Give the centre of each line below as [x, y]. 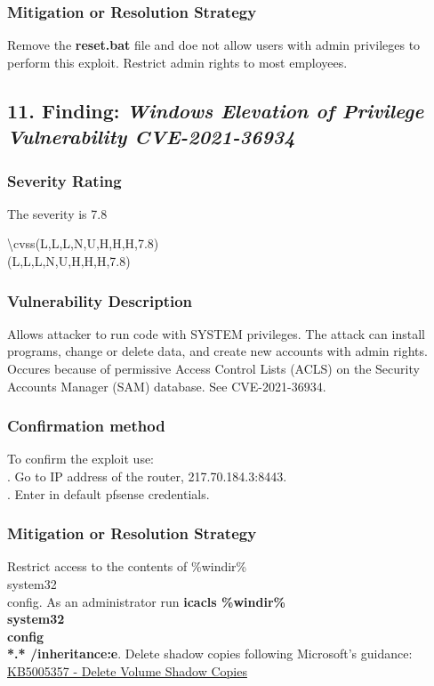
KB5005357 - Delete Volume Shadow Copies [127, 670]
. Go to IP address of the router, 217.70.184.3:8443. [147, 476]
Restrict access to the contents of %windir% [127, 566]
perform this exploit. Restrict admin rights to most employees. [177, 62]
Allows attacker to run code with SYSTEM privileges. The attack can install [216, 333]
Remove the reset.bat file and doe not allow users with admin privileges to [214, 45]
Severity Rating [64, 180]
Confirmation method [86, 426]
